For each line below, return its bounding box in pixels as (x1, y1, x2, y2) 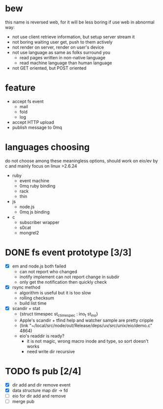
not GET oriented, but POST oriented (12, 65, 87, 71)
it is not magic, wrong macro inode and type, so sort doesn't (26, 338, 149, 344)
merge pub (12, 398, 35, 404)
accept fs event (12, 98, 44, 104)
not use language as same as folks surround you (12, 49, 111, 55)
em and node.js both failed (12, 263, 67, 269)
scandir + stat (12, 305, 41, 311)
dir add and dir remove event (12, 382, 71, 387)
